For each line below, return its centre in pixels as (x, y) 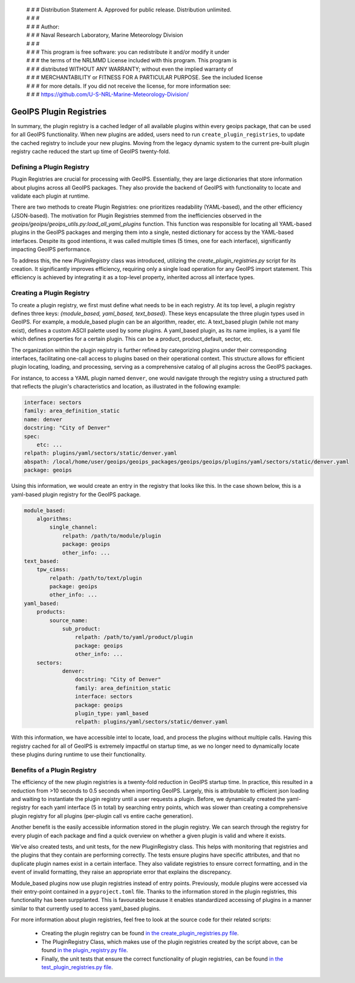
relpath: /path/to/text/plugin (96, 578)
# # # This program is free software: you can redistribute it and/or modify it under (128, 52)
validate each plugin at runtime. (50, 196)
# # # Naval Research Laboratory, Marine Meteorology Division (105, 35)
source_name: (69, 620)
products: (51, 612)
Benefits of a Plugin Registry (54, 770)
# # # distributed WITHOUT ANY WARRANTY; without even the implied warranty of (130, 69)
